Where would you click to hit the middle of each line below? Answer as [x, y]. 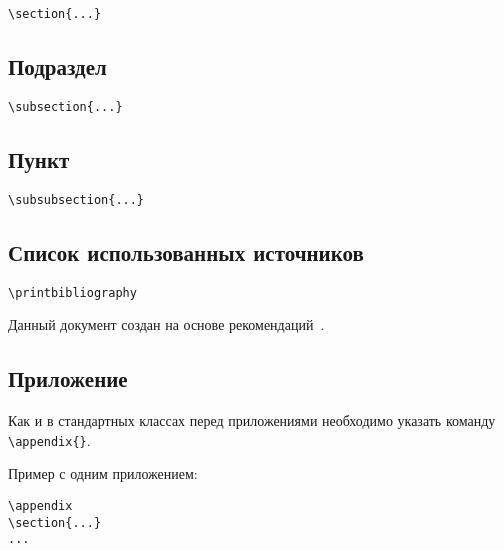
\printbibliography [72, 292]
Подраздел [57, 66]
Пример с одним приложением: [103, 473]
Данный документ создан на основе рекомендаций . [166, 324]
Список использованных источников [186, 251]
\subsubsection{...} [76, 199]
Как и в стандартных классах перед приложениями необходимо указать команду [252, 420]
